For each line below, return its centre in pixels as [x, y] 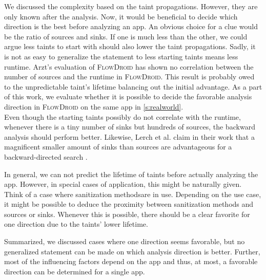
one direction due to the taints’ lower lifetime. [76, 224]
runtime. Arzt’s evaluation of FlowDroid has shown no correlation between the [129, 66]
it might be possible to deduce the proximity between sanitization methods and [129, 204]
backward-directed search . [46, 156]
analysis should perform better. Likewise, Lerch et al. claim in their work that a [129, 136]
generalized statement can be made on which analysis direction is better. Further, [132, 251]
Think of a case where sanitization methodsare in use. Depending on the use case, [133, 194]
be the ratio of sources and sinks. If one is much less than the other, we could [126, 36]
